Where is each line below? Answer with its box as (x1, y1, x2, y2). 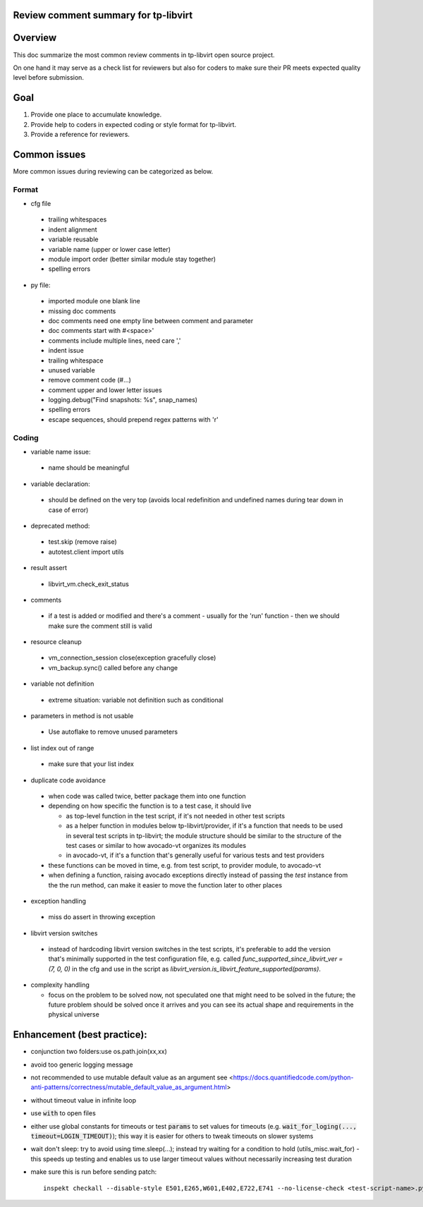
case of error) (48, 505, 89, 514)
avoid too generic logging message (30, 1060, 133, 1069)
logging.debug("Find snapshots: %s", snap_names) (48, 396, 197, 404)
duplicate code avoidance (30, 776, 106, 784)
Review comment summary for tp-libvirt (13, 9, 193, 21)
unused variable (48, 365, 95, 374)
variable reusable (48, 235, 99, 243)
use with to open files (30, 1109, 97, 1117)
